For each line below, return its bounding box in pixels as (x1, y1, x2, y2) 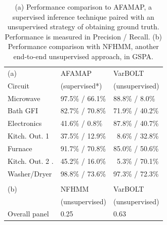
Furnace (8, 143, 32, 153)
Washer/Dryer (8, 168, 52, 178)
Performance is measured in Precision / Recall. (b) (5, 31, 162, 41)
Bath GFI (8, 105, 38, 116)
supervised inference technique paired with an (12, 11, 154, 22)
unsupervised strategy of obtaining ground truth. (7, 21, 159, 32)
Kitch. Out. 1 (8, 130, 50, 141)
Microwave (8, 93, 40, 103)
